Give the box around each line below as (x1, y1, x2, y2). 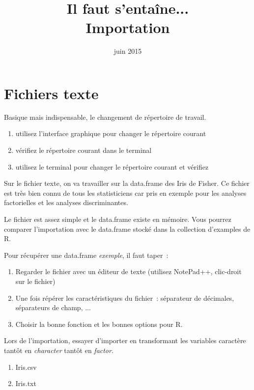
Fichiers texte (4, 83, 99, 103)
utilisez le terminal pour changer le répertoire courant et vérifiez (15, 161, 209, 172)
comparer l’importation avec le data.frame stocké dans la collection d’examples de (4, 223, 251, 234)
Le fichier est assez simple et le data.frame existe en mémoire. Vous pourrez (4, 214, 231, 224)
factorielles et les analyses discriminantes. (4, 197, 128, 208)
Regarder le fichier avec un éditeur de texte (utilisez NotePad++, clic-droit (15, 266, 242, 277)
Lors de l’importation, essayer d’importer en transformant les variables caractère (4, 335, 246, 346)
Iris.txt (15, 378, 36, 389)
